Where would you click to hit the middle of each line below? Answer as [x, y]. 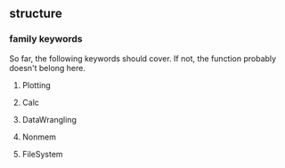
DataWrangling [49, 119]
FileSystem [43, 154]
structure [36, 14]
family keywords [46, 39]
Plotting [36, 85]
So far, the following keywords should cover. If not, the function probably [143, 58]
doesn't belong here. [48, 68]
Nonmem [39, 137]
